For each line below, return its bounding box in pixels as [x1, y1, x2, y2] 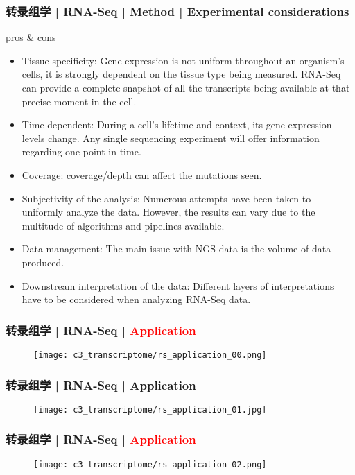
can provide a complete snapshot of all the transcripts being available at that [21, 80, 350, 94]
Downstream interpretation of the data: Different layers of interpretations [21, 278, 334, 293]
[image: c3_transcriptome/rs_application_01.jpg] [33, 404, 267, 415]
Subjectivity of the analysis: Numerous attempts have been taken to [21, 191, 311, 205]
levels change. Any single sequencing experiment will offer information [21, 130, 320, 145]
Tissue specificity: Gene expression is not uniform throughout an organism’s [21, 53, 345, 67]
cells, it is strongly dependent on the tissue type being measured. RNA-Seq [21, 67, 341, 81]
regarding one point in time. [21, 144, 141, 159]
